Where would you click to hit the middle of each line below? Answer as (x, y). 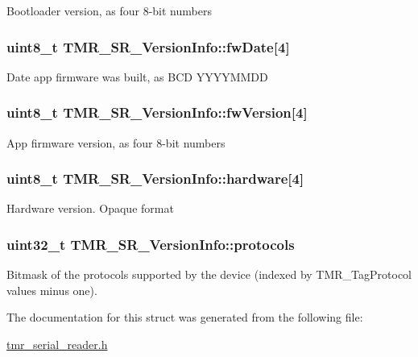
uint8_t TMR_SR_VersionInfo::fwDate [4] (148, 46)
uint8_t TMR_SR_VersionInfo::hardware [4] (155, 178)
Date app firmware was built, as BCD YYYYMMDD (137, 76)
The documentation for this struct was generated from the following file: (185, 317)
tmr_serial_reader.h (57, 345)
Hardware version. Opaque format (90, 208)
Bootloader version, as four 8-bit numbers (109, 10)
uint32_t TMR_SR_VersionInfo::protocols (151, 244)
